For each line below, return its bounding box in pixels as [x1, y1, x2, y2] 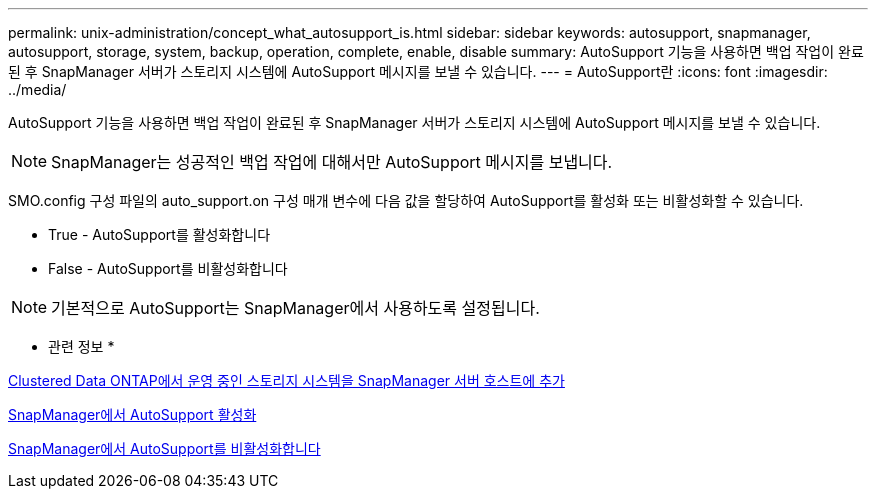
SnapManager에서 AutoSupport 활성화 [8, 406, 257, 423]
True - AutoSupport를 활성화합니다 [48, 226, 271, 243]
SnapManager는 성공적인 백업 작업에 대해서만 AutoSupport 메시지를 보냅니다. [51, 152, 613, 172]
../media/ [8, 81, 67, 98]
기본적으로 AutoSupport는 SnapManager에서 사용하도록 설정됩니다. [51, 298, 540, 318]
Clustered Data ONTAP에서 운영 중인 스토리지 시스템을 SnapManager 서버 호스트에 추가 [8, 372, 565, 389]
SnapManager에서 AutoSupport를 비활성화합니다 [8, 440, 321, 457]
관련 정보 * [48, 338, 115, 355]
